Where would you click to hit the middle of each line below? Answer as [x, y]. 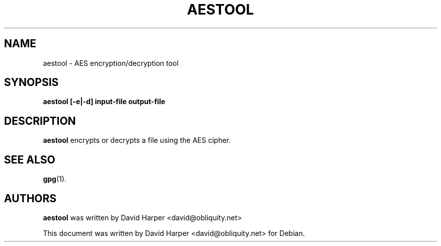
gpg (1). [55, 179]
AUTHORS [30, 198]
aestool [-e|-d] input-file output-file [104, 102]
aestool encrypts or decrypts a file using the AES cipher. [137, 140]
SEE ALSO [30, 159]
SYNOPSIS [31, 83]
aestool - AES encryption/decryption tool [111, 63]
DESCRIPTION [40, 121]
